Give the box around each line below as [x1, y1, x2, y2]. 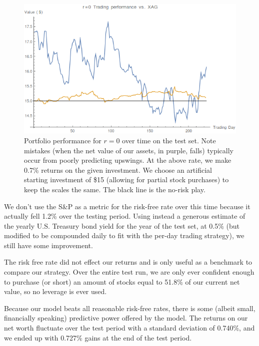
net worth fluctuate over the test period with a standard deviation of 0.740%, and [4, 323, 255, 333]
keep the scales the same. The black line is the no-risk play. [24, 184, 205, 194]
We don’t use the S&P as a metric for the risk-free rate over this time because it [4, 201, 250, 211]
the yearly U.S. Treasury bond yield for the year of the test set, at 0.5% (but [4, 220, 239, 231]
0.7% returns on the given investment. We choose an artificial [24, 164, 212, 175]
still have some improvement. [4, 240, 93, 250]
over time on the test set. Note [122, 135, 216, 145]
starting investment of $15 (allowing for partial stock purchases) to [24, 174, 229, 185]
